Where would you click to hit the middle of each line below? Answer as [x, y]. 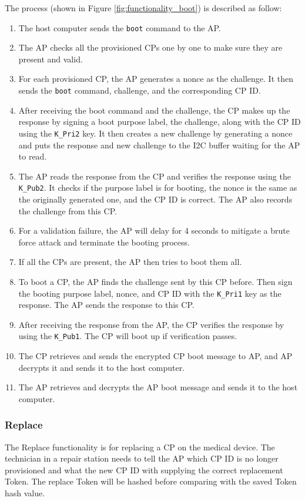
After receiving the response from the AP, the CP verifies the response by [151, 324]
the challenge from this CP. [68, 210]
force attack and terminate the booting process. [104, 242]
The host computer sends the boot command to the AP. [120, 27]
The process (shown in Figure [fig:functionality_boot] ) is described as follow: [143, 8]
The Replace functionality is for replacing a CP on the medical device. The [140, 447]
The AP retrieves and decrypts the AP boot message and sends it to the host [158, 387]
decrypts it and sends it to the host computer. [102, 367]
